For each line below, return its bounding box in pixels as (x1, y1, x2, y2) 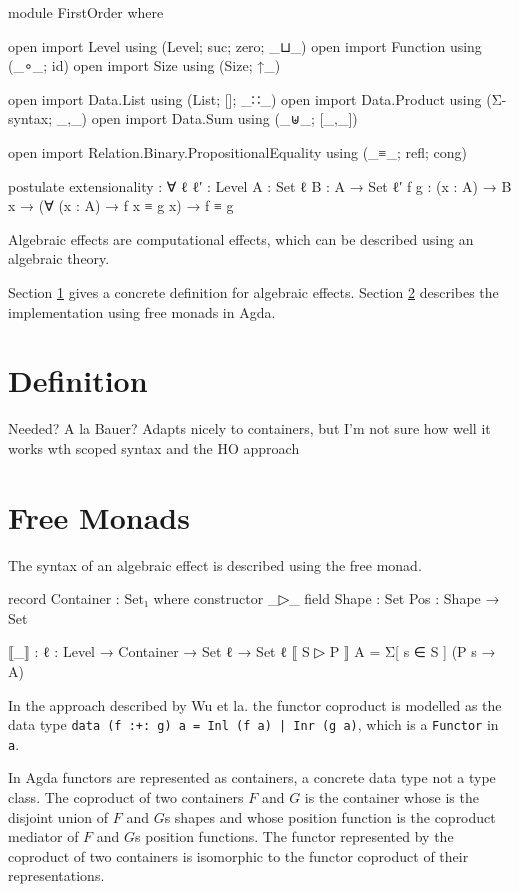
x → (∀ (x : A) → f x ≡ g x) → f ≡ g (8, 195, 234, 216)
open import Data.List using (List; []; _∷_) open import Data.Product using (8, 88, 482, 109)
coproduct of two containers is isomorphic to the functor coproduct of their (8, 845, 469, 866)
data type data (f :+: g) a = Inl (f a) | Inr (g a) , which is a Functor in (8, 714, 499, 735)
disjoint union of (8, 806, 109, 827)
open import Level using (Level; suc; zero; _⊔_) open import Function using (8, 35, 482, 56)
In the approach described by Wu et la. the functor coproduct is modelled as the (8, 694, 502, 715)
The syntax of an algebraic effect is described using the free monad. (8, 554, 422, 575)
